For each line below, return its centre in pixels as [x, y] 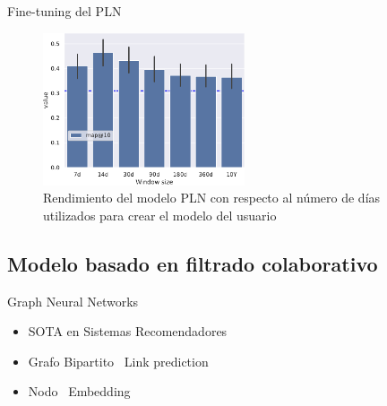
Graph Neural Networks [73, 301]
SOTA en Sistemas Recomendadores [128, 331]
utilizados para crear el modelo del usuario [160, 215]
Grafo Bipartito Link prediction [118, 361]
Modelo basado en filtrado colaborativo [193, 263]
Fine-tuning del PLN [64, 11]
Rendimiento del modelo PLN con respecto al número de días [212, 198]
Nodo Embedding [79, 391]
